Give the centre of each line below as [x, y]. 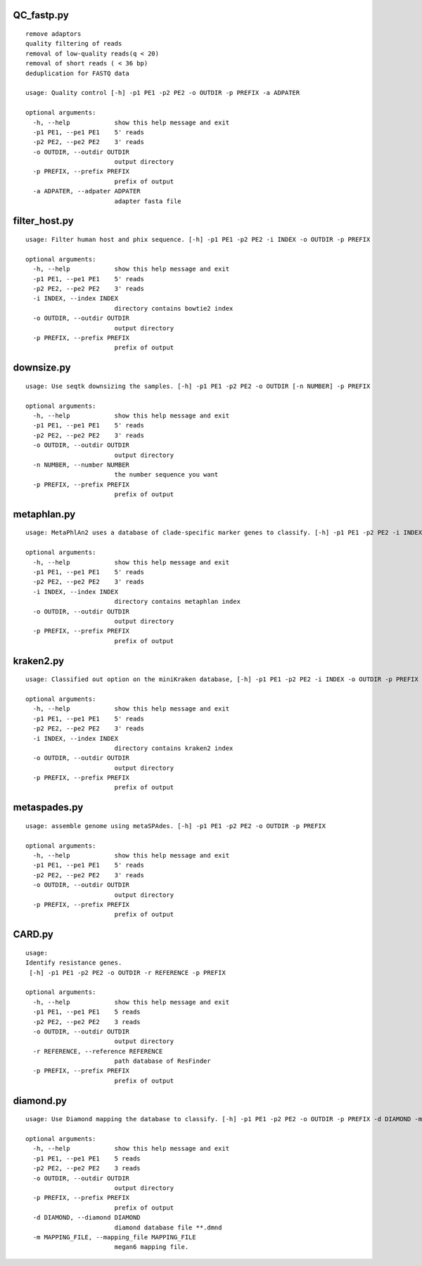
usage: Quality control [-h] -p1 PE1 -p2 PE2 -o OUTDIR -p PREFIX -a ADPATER [163, 93]
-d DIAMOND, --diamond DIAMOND [87, 1217]
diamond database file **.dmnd [168, 1227]
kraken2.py [39, 661]
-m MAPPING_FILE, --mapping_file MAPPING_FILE [114, 1237]
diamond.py [40, 1100]
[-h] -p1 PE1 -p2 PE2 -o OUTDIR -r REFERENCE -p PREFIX [128, 973]
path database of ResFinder [162, 1061]
